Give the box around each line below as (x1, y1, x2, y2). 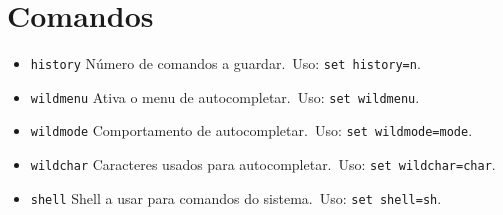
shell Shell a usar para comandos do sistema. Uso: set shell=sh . (30, 187, 442, 208)
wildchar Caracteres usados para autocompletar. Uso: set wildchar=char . (30, 154, 496, 175)
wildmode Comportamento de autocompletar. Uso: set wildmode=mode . (30, 120, 473, 141)
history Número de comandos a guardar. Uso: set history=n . (30, 53, 421, 74)
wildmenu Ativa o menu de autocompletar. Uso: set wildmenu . (30, 86, 420, 107)
